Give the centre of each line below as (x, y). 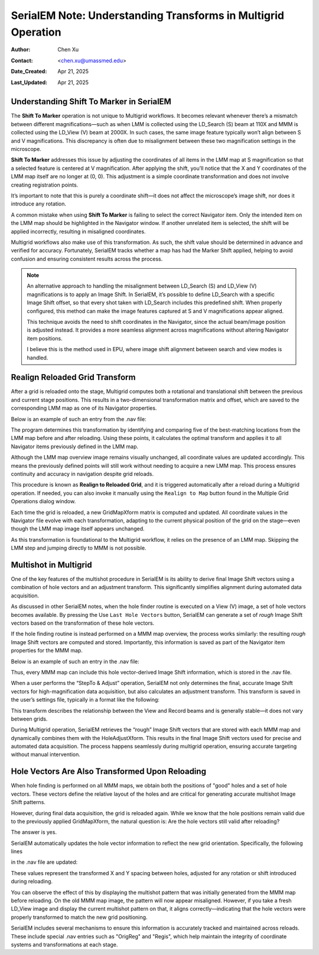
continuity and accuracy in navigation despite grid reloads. (82, 474)
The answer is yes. (34, 832)
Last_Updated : (29, 82)
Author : (21, 50)
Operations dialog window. (43, 501)
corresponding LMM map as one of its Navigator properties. (84, 408)
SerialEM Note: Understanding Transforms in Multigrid (148, 15)
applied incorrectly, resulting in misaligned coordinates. (78, 231)
